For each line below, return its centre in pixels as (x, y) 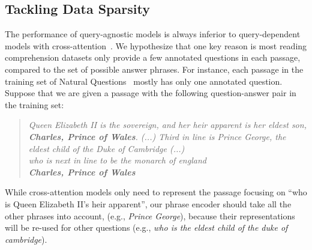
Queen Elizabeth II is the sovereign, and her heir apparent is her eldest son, (167, 125)
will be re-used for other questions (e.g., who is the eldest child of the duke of (146, 227)
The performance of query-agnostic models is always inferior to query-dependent (153, 34)
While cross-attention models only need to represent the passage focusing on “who (156, 192)
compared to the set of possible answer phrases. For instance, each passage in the (154, 69)
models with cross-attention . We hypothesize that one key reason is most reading (156, 45)
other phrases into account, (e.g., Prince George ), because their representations (150, 215)
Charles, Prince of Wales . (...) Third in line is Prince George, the (157, 136)
